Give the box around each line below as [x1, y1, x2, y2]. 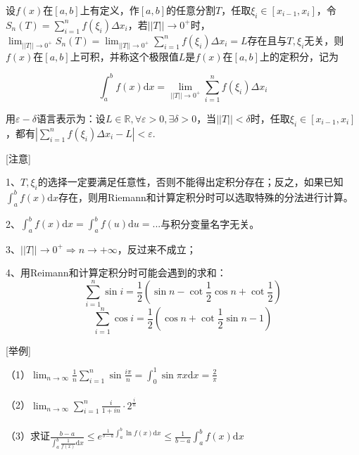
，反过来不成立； [117, 241, 196, 256]
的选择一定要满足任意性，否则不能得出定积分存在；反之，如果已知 [37, 174, 344, 189]
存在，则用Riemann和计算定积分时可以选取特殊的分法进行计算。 [58, 189, 353, 204]
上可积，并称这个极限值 [70, 49, 179, 63]
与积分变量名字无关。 [160, 216, 260, 231]
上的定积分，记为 [259, 49, 339, 63]
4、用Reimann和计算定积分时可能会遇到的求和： [6, 265, 227, 280]
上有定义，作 [80, 3, 139, 17]
